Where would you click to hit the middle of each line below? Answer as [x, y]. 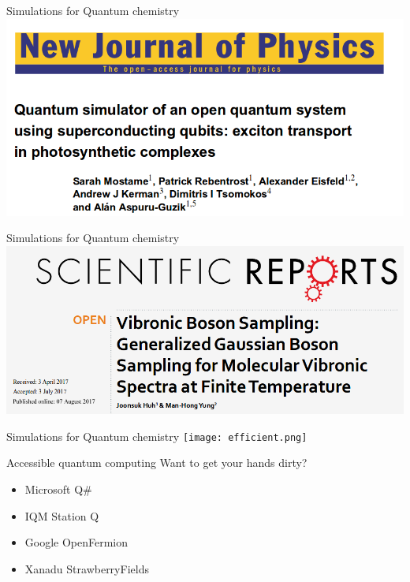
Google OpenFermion [76, 542]
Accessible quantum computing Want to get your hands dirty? [157, 463]
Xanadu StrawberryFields [87, 568]
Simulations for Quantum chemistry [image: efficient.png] [157, 436]
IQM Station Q [62, 515]
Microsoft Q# [58, 489]
